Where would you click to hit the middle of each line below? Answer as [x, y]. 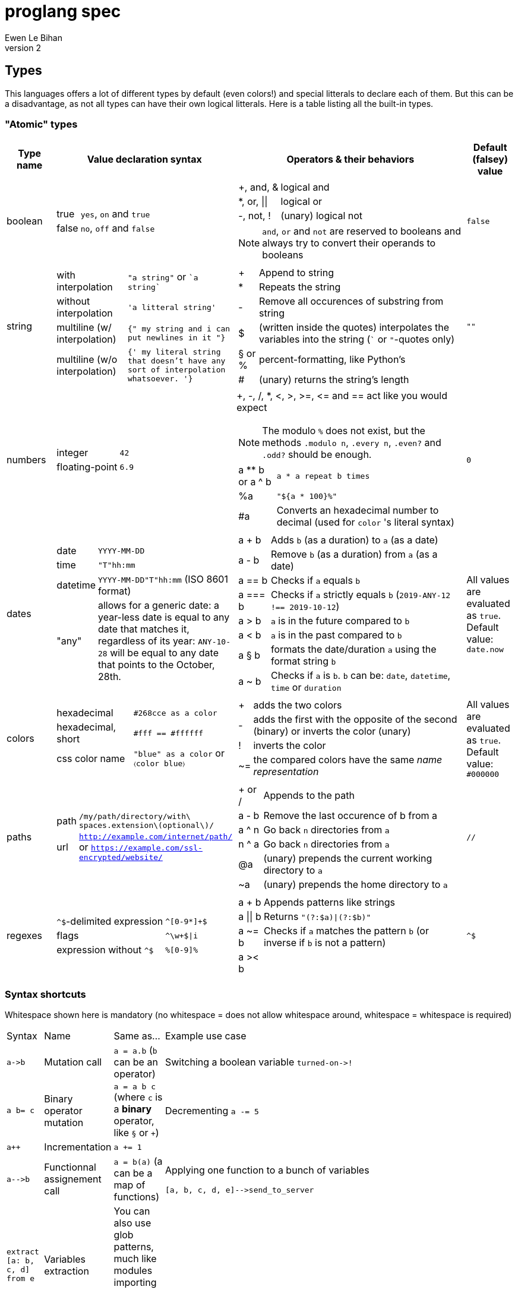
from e [20, 1278]
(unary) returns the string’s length [334, 380]
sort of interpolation [176, 370]
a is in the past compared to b [336, 635]
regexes [25, 936]
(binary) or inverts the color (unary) [332, 731]
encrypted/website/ [121, 858]
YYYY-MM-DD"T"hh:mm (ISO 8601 [163, 579]
